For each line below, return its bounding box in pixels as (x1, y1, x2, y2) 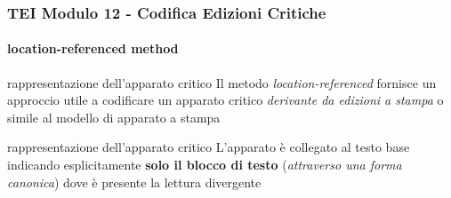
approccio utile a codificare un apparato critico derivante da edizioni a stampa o (7, 91, 444, 109)
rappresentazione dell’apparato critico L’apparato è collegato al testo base (7, 138, 410, 156)
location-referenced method (7, 39, 179, 58)
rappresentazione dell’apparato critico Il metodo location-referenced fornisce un (7, 73, 437, 91)
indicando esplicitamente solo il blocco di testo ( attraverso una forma (7, 155, 402, 174)
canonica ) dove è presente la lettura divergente (7, 172, 262, 191)
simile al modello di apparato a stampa (7, 107, 221, 126)
